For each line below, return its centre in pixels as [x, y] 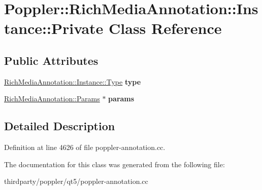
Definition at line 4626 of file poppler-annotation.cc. [85, 147]
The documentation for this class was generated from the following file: [114, 164]
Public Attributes [51, 60]
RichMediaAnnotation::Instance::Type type [73, 81]
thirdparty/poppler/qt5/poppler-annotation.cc [76, 181]
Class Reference [165, 28]
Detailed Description [60, 126]
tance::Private [54, 28]
